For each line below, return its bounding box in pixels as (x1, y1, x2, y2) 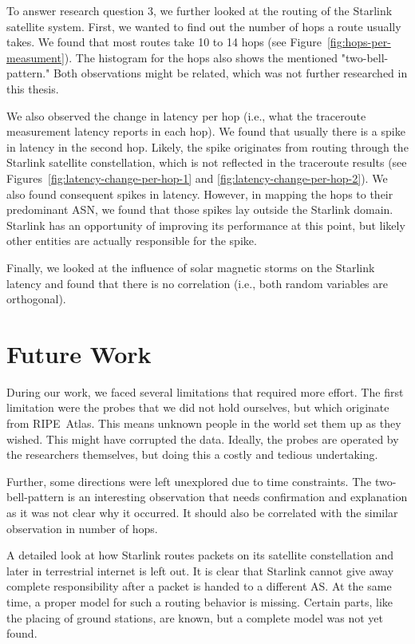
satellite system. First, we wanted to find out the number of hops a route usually (6, 18, 401, 34)
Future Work (6, 337, 152, 369)
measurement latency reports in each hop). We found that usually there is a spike (6, 123, 405, 140)
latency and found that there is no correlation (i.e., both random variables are (6, 275, 388, 291)
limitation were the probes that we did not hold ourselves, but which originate (6, 399, 389, 416)
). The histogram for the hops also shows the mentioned (64, 49, 338, 65)
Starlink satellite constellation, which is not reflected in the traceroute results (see (6, 154, 407, 171)
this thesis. (6, 80, 59, 97)
